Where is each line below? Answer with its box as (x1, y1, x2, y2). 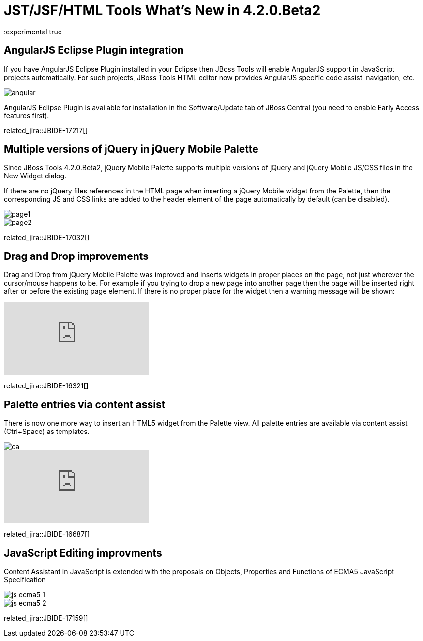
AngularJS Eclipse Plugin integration (4, 44, 184, 57)
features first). (4, 111, 49, 120)
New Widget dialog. (4, 172, 67, 180)
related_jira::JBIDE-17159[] (4, 613, 88, 622)
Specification (4, 575, 46, 584)
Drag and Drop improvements (4, 250, 149, 262)
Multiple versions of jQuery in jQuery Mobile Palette (4, 143, 258, 156)
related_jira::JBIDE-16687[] (4, 530, 90, 539)
